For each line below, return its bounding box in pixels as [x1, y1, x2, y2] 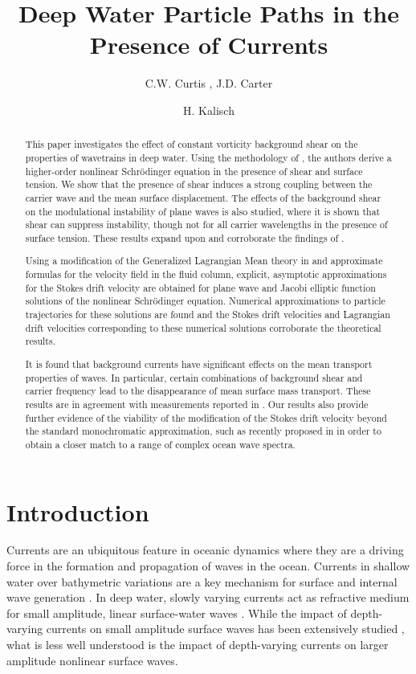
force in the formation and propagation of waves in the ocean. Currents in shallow [6, 558, 410, 574]
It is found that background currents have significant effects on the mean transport [25, 357, 373, 370]
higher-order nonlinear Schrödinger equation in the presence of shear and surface [25, 164, 363, 178]
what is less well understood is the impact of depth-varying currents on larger [6, 636, 389, 653]
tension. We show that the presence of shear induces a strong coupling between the [25, 178, 373, 191]
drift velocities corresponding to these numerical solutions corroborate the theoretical [25, 321, 381, 334]
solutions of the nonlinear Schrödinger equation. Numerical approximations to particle [25, 294, 385, 308]
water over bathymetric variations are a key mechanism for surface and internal [6, 573, 398, 590]
